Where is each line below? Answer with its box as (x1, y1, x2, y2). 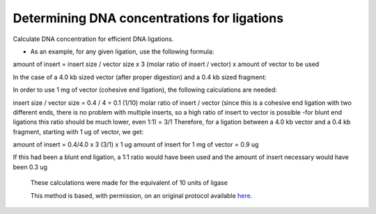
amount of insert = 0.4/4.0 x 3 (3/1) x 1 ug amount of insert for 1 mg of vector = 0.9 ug (13, 140, 259, 149)
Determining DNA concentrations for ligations (13, 10, 284, 26)
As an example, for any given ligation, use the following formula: (30, 47, 214, 56)
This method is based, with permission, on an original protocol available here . (30, 191, 253, 199)
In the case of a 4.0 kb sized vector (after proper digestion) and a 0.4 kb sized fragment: (13, 73, 267, 81)
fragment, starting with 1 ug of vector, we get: (13, 127, 144, 135)
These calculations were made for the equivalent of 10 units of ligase (30, 179, 228, 187)
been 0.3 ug (13, 163, 48, 171)
